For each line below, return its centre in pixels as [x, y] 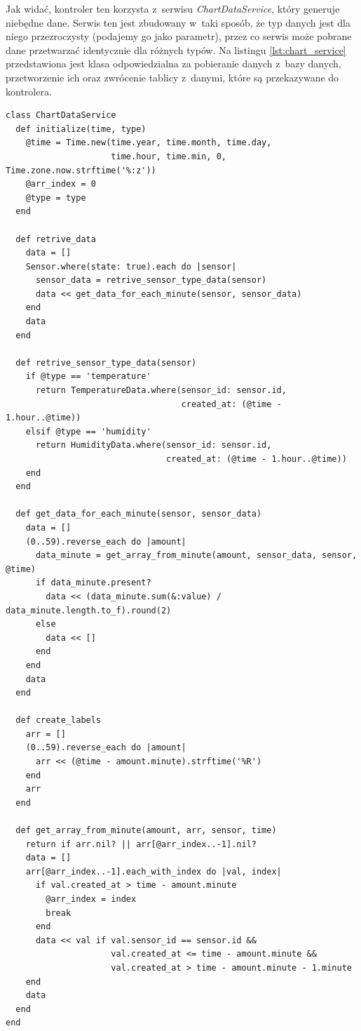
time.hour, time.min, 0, [169, 156]
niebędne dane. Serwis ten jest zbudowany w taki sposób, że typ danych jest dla [178, 22]
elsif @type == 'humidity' [88, 431]
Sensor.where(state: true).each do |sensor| [131, 266]
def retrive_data [56, 239]
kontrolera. [29, 91]
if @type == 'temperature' [88, 377]
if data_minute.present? [93, 583]
